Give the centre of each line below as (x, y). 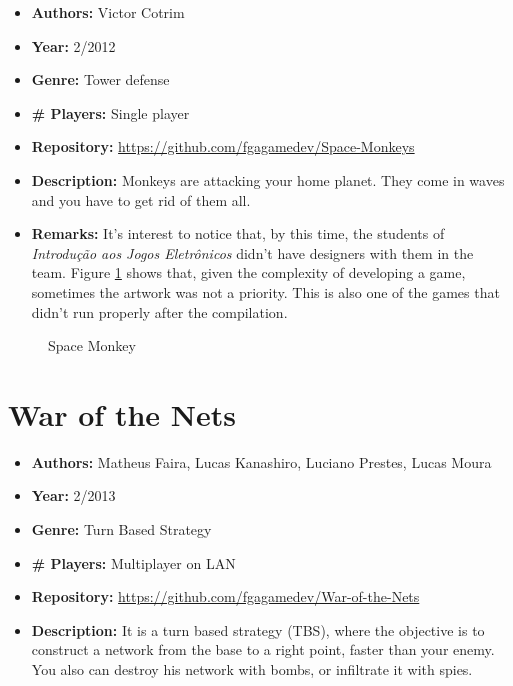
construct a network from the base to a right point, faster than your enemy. (263, 649)
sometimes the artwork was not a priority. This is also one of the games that (265, 291)
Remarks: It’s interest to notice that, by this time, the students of (238, 233)
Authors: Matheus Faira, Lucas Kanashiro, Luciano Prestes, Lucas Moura (261, 461)
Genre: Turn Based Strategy (121, 529)
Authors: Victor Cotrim (108, 12)
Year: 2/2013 (73, 495)
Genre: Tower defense (100, 79)
